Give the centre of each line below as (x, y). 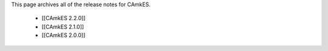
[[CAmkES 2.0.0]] (63, 35)
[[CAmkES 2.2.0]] (63, 18)
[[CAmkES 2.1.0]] (63, 27)
